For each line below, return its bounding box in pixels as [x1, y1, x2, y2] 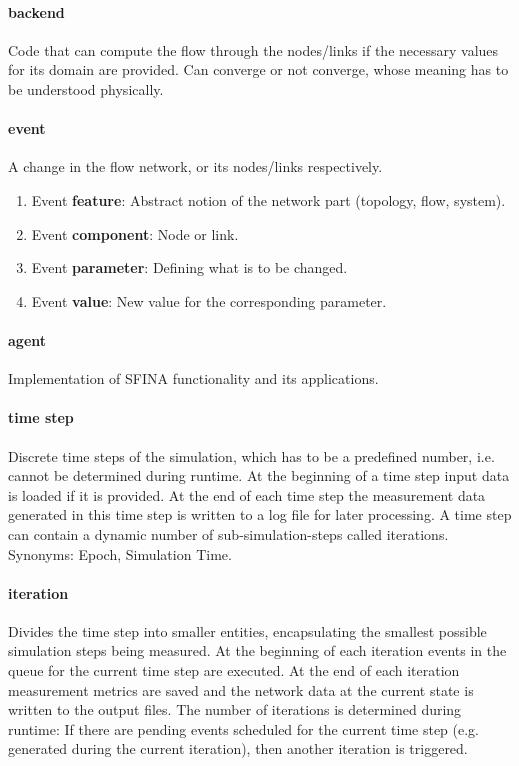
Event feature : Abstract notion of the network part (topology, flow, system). [31, 189, 506, 210]
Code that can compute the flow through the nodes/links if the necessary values [8, 39, 499, 60]
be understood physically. [8, 78, 164, 99]
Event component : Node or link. [31, 223, 239, 244]
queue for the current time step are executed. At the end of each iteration [8, 660, 460, 681]
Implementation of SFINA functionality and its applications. [8, 368, 379, 389]
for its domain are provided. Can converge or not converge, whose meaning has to [8, 59, 509, 80]
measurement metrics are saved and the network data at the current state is [8, 679, 474, 700]
